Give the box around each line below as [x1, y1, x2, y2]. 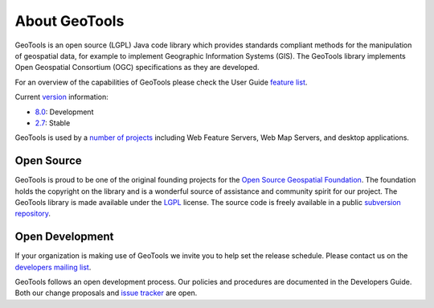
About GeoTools [14, 12, 125, 30]
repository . [14, 209, 51, 219]
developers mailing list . [14, 262, 92, 272]
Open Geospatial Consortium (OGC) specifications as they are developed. [14, 63, 260, 72]
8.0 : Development [35, 107, 94, 117]
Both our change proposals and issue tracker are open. [14, 288, 198, 298]
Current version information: [14, 92, 108, 102]
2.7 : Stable [35, 117, 71, 128]
